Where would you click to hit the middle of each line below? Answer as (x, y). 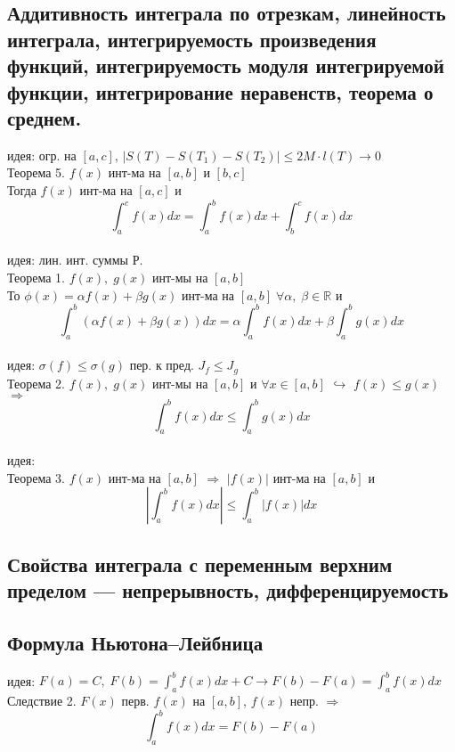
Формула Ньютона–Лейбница (135, 642)
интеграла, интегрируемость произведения (192, 39)
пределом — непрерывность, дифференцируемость (228, 590)
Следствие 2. (42, 700)
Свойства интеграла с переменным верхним (200, 564)
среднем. (45, 117)
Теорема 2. (36, 383)
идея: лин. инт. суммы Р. (75, 260)
